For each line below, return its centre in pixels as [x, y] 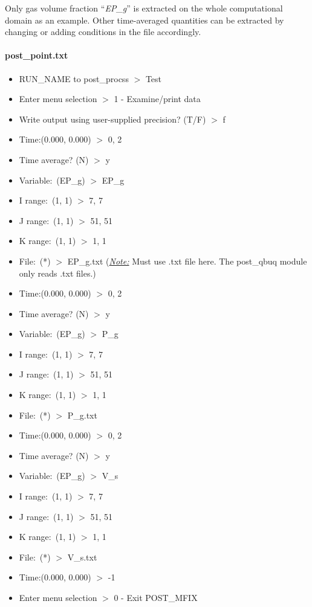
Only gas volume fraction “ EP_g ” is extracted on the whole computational [144, 8]
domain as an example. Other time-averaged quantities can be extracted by [145, 20]
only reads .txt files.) [57, 273]
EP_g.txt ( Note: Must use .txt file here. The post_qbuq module [187, 261]
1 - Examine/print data [157, 99]
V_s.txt [82, 557]
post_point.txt [37, 55]
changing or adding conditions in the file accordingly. [103, 32]
